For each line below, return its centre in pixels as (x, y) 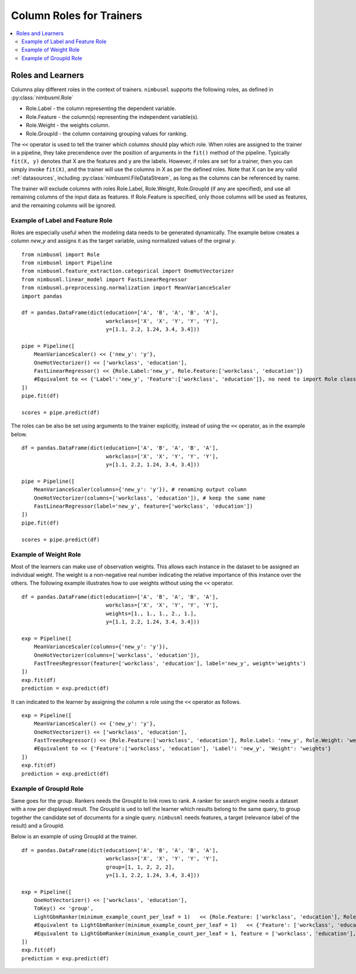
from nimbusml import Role (61, 255)
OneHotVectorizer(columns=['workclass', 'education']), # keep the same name (150, 498)
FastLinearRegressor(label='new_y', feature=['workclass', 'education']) (143, 506)
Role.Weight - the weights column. (68, 125)
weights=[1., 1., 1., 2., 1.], (151, 613)
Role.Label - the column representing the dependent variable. (101, 109)
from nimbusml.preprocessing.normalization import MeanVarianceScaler (126, 288)
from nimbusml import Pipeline (67, 263)
